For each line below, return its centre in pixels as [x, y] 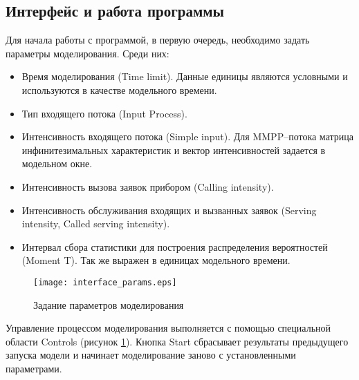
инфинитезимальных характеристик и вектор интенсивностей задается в [174, 150]
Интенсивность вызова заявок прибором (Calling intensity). [148, 186]
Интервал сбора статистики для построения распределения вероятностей [175, 246]
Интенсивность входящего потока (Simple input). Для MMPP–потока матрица [187, 136]
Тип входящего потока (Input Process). [104, 113]
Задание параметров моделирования [109, 304]
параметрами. [34, 368]
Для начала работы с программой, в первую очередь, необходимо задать [158, 40]
